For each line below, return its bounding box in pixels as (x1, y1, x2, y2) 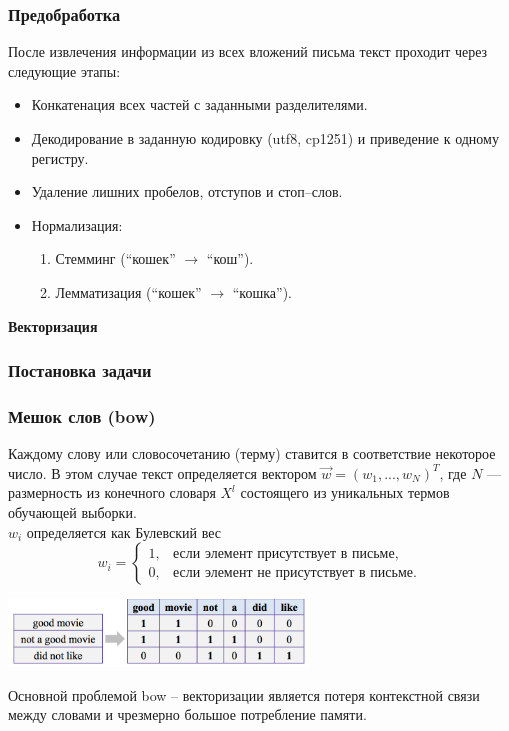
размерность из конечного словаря (8, 482, 216, 503)
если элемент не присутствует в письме (172, 565, 414, 580)
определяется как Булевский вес (26, 521, 222, 542)
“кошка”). (232, 281, 292, 302)
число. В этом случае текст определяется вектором (8, 462, 317, 483)
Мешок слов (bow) (8, 403, 156, 428)
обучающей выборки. (8, 502, 137, 522)
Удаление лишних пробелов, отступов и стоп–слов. (31, 181, 343, 202)
